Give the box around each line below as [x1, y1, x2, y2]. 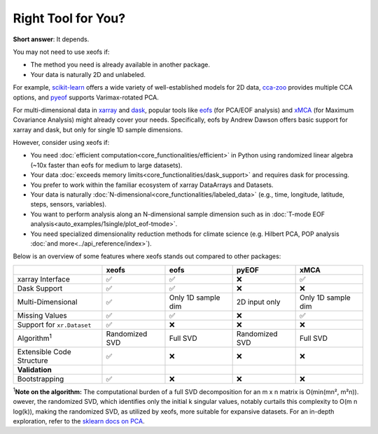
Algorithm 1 [17, 332, 52, 343]
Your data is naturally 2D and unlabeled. [30, 70, 146, 78]
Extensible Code [17, 346, 71, 356]
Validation [17, 365, 52, 374]
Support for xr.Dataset [17, 319, 92, 329]
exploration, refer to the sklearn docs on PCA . [13, 416, 145, 425]
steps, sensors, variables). [30, 200, 107, 209]
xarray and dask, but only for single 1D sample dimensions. [13, 125, 183, 134]
